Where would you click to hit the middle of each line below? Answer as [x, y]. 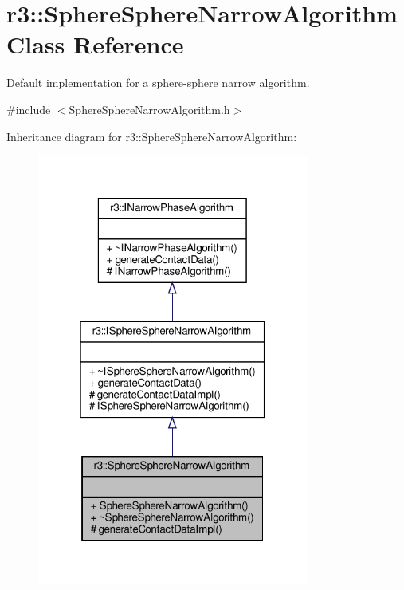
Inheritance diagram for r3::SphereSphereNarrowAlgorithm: [152, 136]
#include [29, 109]
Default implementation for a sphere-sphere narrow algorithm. [158, 83]
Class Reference [95, 44]
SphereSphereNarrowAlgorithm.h [149, 109]
